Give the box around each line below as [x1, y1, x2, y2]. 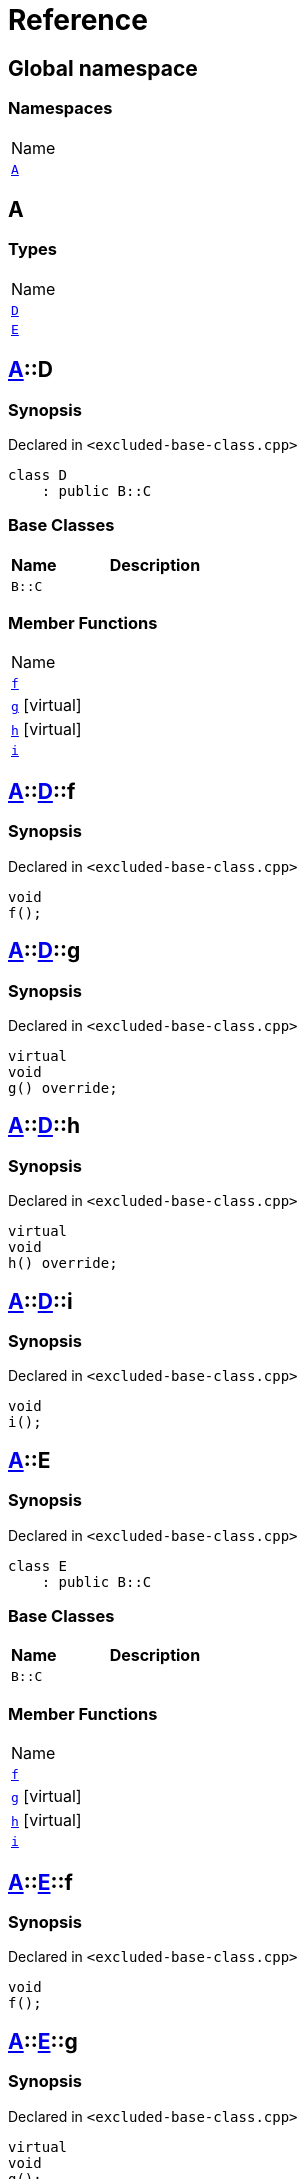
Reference [8, 3, 148, 37]
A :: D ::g [8, 938, 81, 964]
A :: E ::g [8, 2028, 78, 2054]
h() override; [8, 1255, 118, 1272]
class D [8, 466, 68, 483]
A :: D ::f [8, 778, 76, 804]
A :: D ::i [8, 1288, 73, 1314]
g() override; [8, 1079, 118, 1096]
